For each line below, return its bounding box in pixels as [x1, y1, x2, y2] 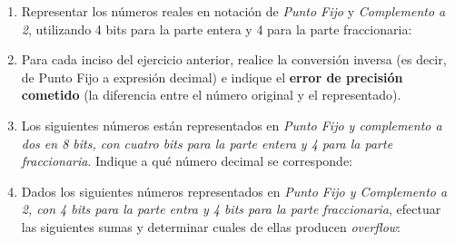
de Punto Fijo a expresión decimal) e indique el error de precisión [21, 67, 403, 86]
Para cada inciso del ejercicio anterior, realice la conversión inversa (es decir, [21, 50, 447, 69]
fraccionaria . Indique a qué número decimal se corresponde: [21, 151, 352, 170]
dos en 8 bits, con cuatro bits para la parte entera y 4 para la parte [21, 133, 393, 152]
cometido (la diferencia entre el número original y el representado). [21, 85, 401, 104]
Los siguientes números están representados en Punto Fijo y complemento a [21, 115, 442, 134]
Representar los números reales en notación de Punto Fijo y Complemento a [21, 2, 446, 20]
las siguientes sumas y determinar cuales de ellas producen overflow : [21, 217, 401, 236]
